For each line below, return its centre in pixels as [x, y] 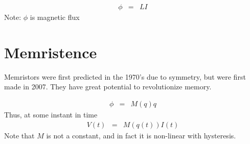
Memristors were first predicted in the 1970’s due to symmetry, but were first [125, 76]
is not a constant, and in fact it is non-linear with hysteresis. [141, 135]
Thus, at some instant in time [51, 114]
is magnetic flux [55, 17]
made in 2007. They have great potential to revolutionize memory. [108, 87]
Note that [19, 135]
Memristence [51, 52]
